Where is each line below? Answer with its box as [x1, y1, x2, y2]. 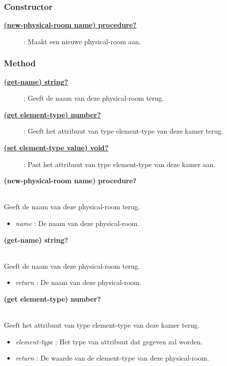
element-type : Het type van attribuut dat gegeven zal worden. [15, 336, 202, 346]
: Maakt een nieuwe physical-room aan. [24, 36, 141, 46]
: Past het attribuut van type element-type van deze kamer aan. [24, 159, 216, 169]
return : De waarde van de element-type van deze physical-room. [15, 353, 209, 363]
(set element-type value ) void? [4, 142, 109, 152]
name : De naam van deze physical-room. [15, 218, 139, 228]
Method [4, 57, 36, 69]
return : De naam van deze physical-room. [15, 277, 142, 287]
